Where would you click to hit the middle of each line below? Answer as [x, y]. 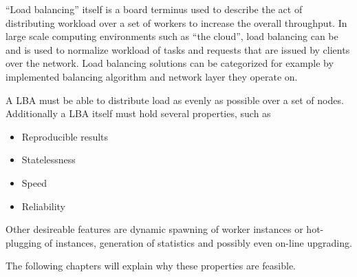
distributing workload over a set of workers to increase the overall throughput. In [176, 22]
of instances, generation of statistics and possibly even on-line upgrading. [198, 242]
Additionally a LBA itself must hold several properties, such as [138, 113]
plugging [24, 242]
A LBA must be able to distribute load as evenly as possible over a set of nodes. [175, 100]
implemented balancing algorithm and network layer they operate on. [152, 76]
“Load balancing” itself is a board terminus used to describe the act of [154, 9]
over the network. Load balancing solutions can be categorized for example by [170, 63]
